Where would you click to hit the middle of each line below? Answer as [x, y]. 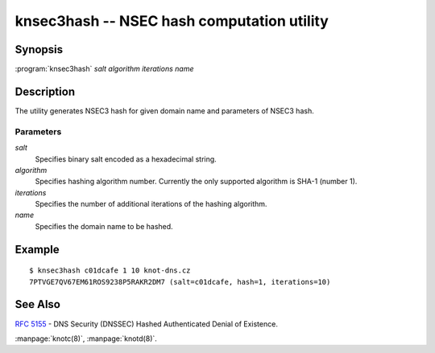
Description [45, 91]
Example [37, 249]
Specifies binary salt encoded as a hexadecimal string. [126, 159]
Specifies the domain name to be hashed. [104, 226]
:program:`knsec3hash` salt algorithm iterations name [104, 69]
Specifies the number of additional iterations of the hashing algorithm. [151, 204]
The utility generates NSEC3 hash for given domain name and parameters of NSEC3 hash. [164, 111]
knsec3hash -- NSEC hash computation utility [172, 21]
